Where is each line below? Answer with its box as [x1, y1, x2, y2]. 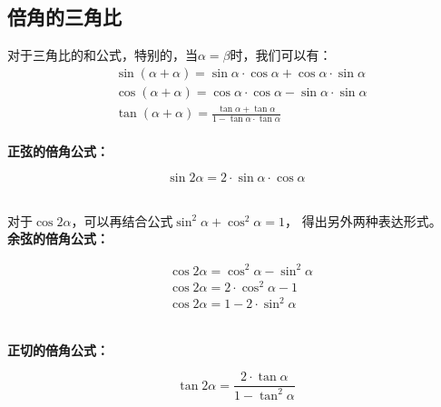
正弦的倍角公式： [7, 141, 109, 160]
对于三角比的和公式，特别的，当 [7, 45, 198, 65]
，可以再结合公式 [71, 211, 173, 230]
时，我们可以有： [230, 45, 332, 65]
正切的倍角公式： [7, 340, 109, 359]
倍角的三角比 [7, 3, 122, 31]
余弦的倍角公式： [7, 229, 109, 248]
